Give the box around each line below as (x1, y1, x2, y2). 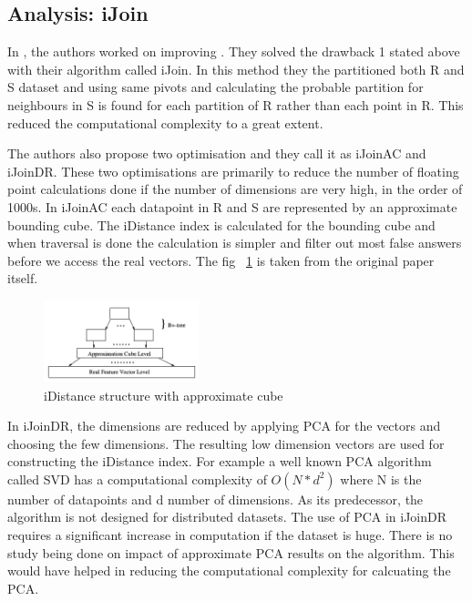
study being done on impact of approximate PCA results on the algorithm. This (7, 543, 455, 562)
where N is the (340, 469, 422, 488)
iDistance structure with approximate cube (44, 385, 283, 404)
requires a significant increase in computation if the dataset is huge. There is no (7, 525, 453, 545)
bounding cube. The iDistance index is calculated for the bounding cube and (7, 215, 436, 234)
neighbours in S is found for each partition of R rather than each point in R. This (7, 95, 464, 114)
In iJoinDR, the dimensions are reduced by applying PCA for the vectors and (7, 416, 441, 435)
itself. (7, 269, 38, 288)
